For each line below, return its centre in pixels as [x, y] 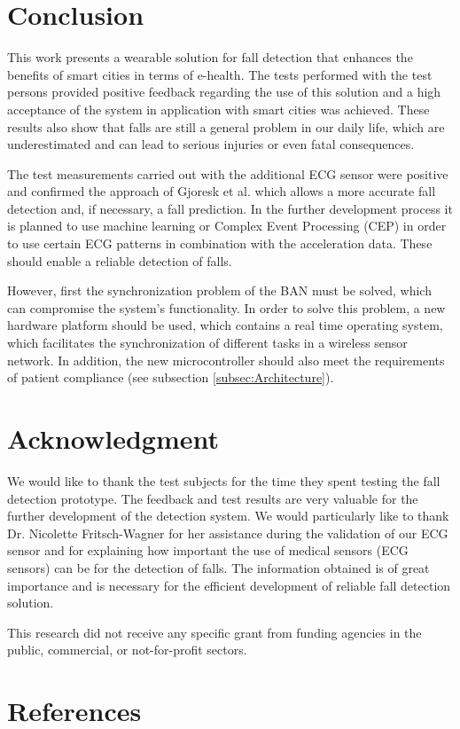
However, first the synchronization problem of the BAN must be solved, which [219, 290]
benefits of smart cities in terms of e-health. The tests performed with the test [220, 74]
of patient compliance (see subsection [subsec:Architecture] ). [171, 377]
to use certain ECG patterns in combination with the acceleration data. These [220, 243]
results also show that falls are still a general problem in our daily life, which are [226, 126]
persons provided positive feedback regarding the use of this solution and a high [224, 92]
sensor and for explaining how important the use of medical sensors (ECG [208, 550]
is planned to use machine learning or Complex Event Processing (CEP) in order [227, 226]
